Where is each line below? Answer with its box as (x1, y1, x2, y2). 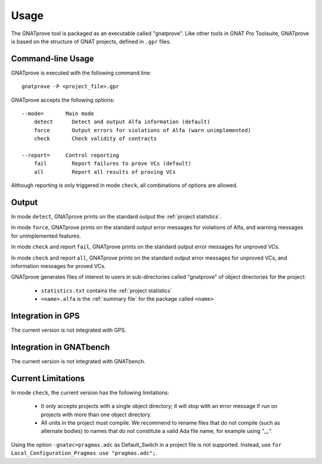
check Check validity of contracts (33, 135, 157, 142)
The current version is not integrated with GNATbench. (11, 357, 146, 365)
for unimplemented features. (11, 232, 81, 239)
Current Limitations (11, 373, 85, 384)
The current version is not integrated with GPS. (11, 326, 126, 334)
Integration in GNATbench (11, 342, 110, 352)
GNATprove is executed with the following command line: (11, 69, 151, 76)
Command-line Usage (11, 54, 95, 64)
